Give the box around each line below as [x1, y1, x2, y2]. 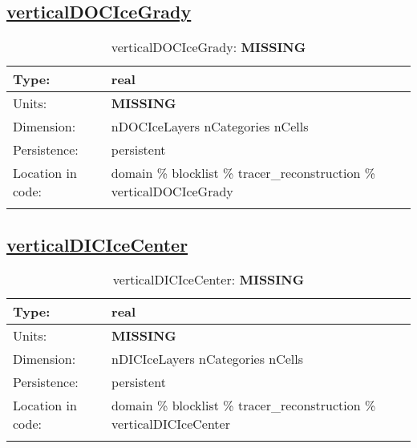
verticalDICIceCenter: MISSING [112, 270, 305, 289]
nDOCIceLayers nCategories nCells [111, 117, 309, 136]
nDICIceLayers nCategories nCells [111, 349, 304, 369]
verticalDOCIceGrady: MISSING [111, 38, 306, 57]
